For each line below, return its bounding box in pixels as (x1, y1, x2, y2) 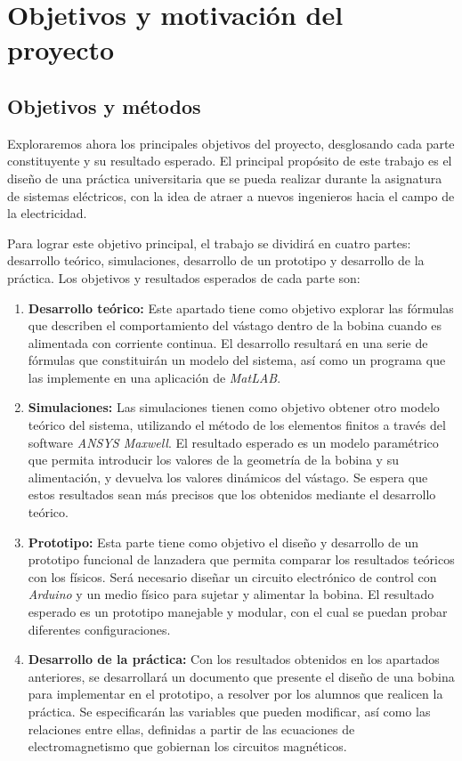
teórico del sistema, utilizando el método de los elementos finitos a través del (28, 416, 446, 434)
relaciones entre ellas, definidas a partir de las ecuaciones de (28, 719, 355, 738)
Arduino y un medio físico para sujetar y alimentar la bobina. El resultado (28, 585, 434, 603)
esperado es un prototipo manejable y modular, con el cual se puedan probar (28, 603, 448, 621)
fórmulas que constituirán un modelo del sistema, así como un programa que (28, 351, 446, 369)
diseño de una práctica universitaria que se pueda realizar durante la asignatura (7, 168, 442, 187)
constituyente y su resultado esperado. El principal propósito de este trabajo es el (7, 151, 452, 170)
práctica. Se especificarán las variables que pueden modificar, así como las (28, 701, 431, 720)
